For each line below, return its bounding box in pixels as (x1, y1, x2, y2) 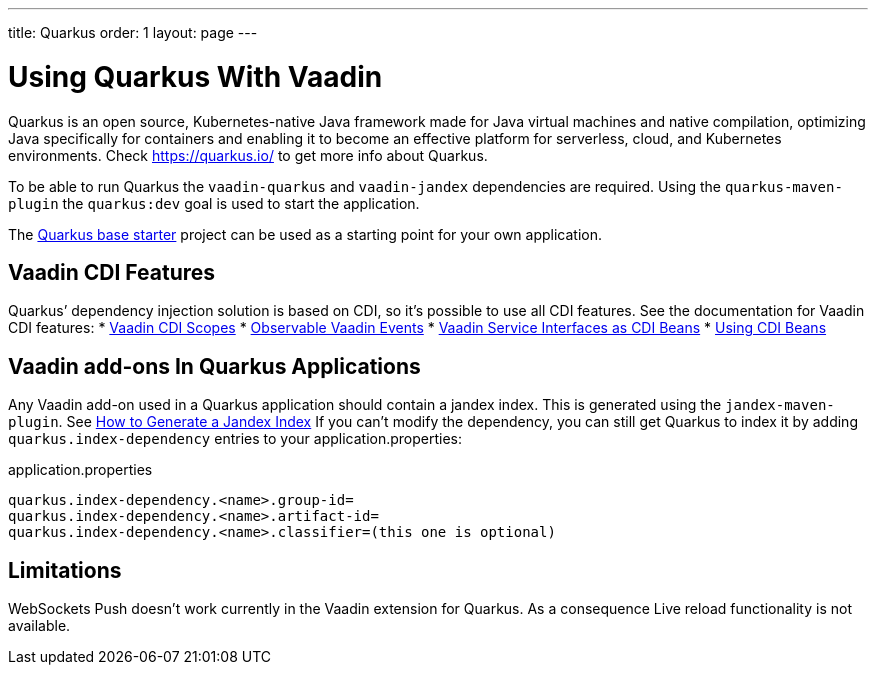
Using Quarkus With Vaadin (8, 59, 383, 94)
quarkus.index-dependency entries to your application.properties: (8, 430, 463, 448)
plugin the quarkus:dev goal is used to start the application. (8, 194, 420, 212)
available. (8, 617, 71, 635)
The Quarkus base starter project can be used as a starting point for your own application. (8, 225, 603, 243)
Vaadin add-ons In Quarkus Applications (8, 353, 421, 379)
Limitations (8, 557, 122, 583)
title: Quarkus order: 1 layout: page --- (8, 24, 258, 41)
